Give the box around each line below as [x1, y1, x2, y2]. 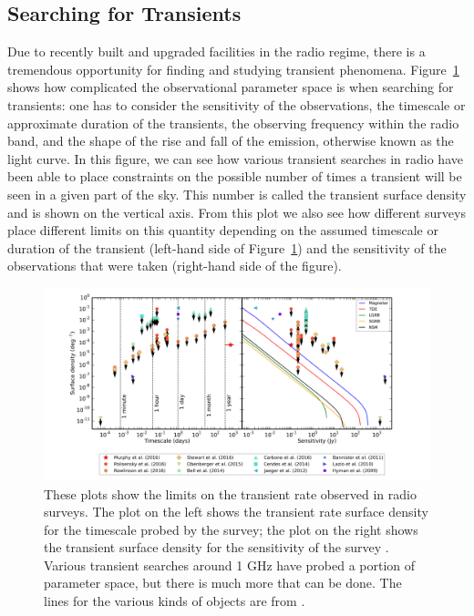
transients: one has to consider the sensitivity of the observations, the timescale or [7, 95, 466, 114]
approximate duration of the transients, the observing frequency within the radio [7, 113, 459, 132]
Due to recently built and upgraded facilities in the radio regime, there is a [7, 42, 426, 61]
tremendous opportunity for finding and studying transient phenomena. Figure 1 [7, 59, 459, 78]
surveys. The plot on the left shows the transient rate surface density [44, 502, 428, 521]
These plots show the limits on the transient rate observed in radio [44, 484, 417, 503]
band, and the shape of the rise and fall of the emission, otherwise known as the [7, 131, 454, 150]
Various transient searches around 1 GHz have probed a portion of [44, 555, 416, 574]
